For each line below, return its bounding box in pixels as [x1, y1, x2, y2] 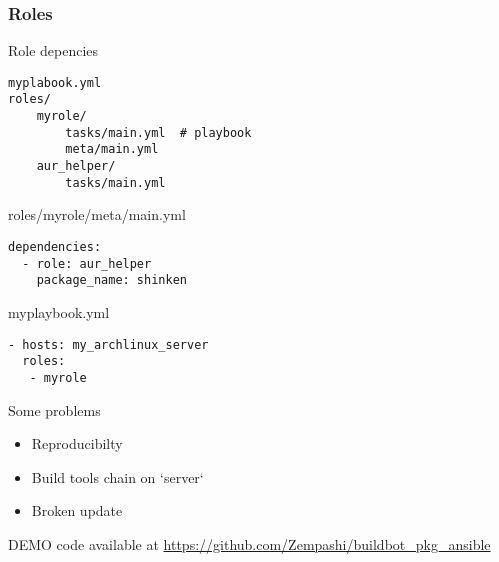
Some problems [8, 399, 101, 420]
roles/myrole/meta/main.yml [8, 204, 186, 225]
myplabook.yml [8, 75, 102, 90]
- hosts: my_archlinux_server [8, 337, 209, 352]
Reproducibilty [31, 433, 123, 454]
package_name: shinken [36, 273, 187, 288]
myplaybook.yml [8, 301, 110, 322]
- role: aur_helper [22, 256, 152, 271]
